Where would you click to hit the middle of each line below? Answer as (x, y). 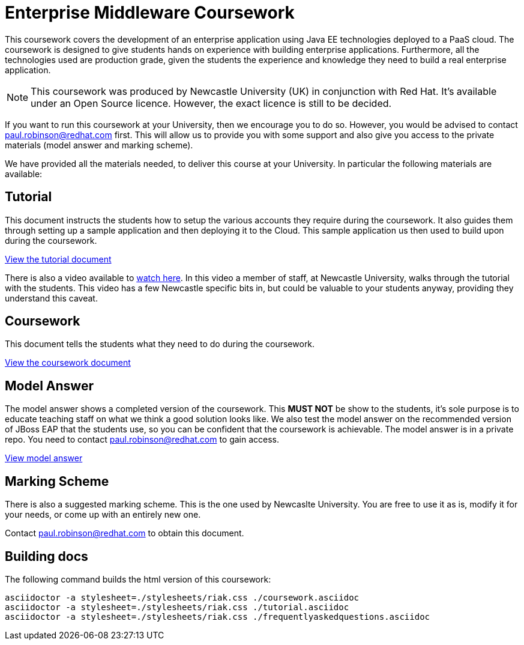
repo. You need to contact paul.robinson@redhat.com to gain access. (142, 440)
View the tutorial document (58, 259)
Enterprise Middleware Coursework (150, 13)
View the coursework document (68, 363)
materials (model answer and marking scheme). (99, 145)
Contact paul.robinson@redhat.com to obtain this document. (125, 533)
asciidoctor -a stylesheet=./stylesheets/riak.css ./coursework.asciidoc (182, 597)
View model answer (44, 458)
